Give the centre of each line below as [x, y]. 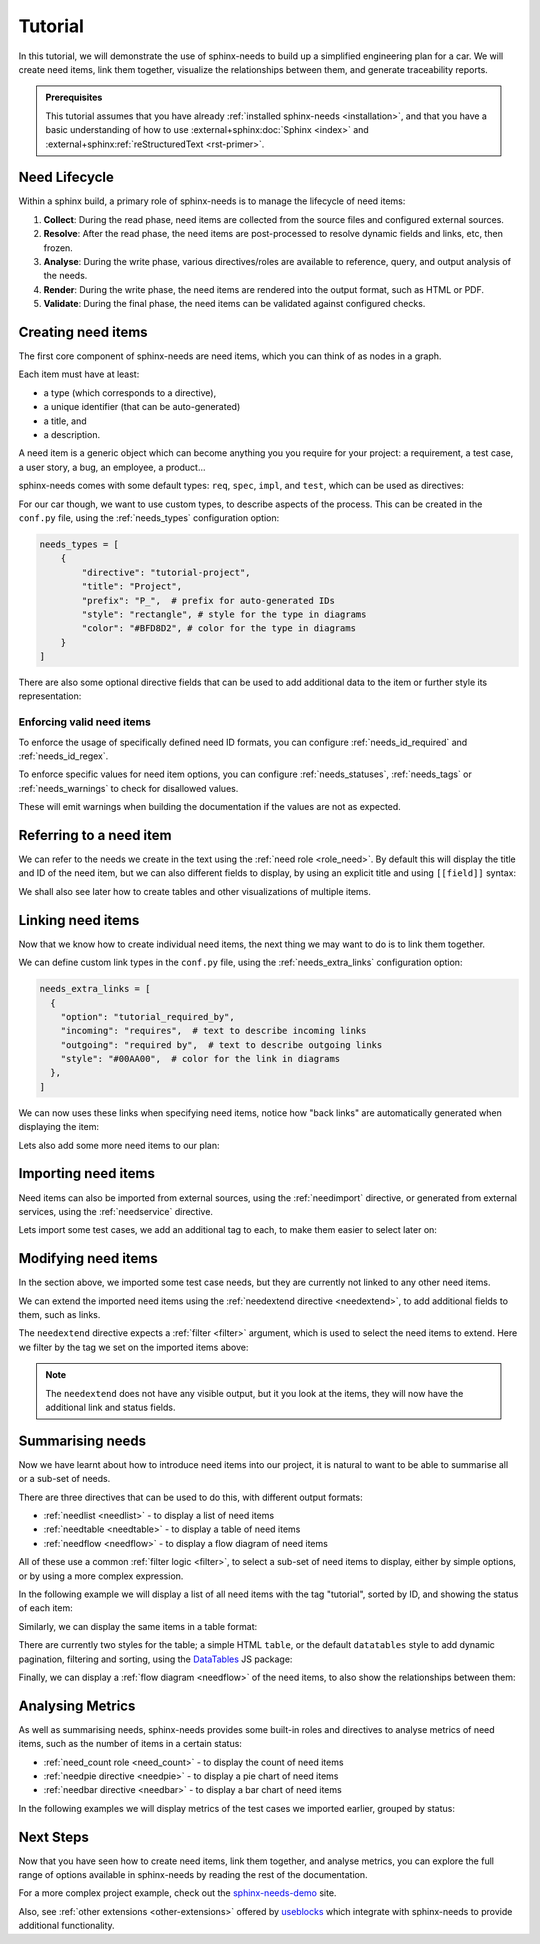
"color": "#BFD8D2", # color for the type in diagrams [219, 628]
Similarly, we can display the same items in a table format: [138, 1626]
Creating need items [83, 331]
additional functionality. [66, 1926]
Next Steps [53, 1836]
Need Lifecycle [66, 177]
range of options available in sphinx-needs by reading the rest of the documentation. [193, 1875]
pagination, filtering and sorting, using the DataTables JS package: [155, 1659]
